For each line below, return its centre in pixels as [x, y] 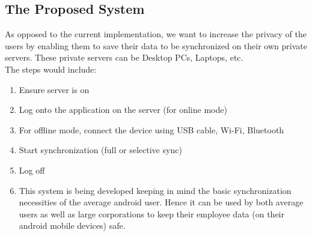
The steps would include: [51, 69]
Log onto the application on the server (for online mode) [123, 110]
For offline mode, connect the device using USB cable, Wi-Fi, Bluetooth [151, 129]
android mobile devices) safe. [72, 225]
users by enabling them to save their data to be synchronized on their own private [156, 45]
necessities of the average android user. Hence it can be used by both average [161, 202]
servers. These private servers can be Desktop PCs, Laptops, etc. [124, 57]
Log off [32, 170]
